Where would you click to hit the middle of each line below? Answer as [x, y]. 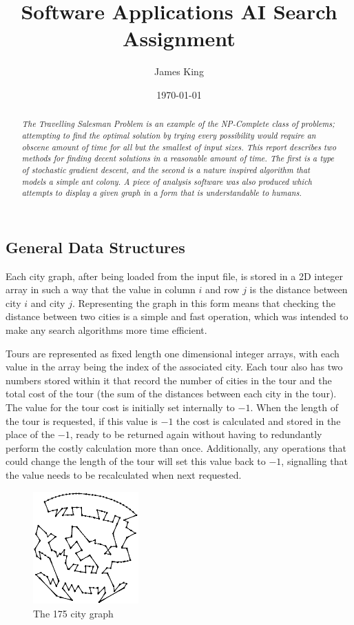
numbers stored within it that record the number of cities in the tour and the [169, 380]
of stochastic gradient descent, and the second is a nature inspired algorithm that [166, 169]
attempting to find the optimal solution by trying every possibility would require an [169, 135]
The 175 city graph [73, 613]
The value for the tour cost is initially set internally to [120, 407]
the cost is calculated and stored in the [259, 420]
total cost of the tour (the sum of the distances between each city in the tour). [171, 394]
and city [48, 302]
